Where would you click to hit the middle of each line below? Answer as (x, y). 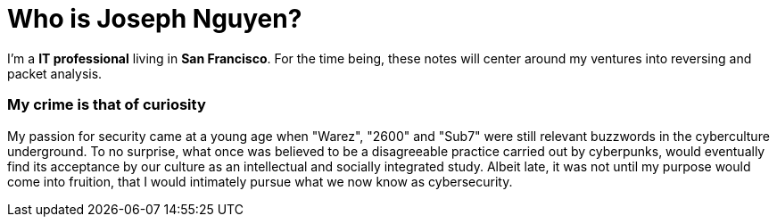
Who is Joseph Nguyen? (155, 19)
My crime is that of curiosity (107, 105)
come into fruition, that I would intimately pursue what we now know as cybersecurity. (260, 181)
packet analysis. (55, 73)
